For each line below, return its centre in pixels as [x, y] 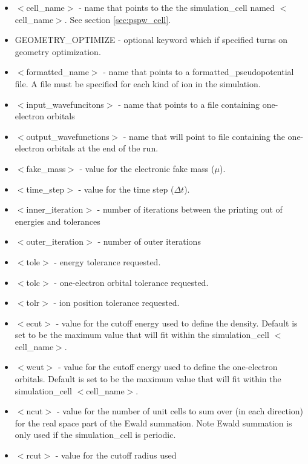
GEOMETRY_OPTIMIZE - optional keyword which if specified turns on [151, 40]
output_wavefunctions [68, 136]
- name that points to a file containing [189, 104]
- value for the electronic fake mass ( [147, 168]
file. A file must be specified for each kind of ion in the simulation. [138, 83]
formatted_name [57, 72]
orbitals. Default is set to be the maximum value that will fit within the [148, 379]
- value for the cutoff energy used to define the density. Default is [177, 323]
